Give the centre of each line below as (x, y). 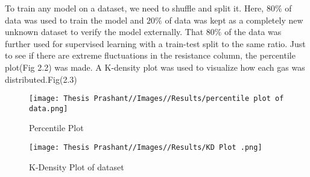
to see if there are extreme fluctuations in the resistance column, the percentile (150, 55)
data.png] (49, 108)
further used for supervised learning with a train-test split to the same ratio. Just (155, 43)
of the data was (253, 32)
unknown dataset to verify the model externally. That (104, 32)
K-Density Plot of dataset (77, 166)
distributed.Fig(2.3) (41, 79)
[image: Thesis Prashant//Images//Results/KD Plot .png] (146, 148)
